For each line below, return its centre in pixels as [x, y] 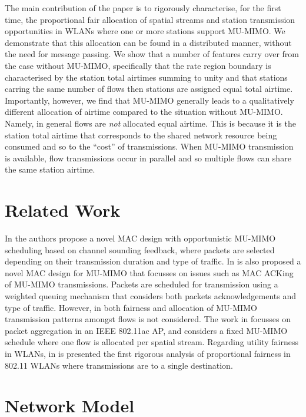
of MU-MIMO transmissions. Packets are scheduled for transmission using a [142, 284]
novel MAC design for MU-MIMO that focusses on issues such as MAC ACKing [149, 272]
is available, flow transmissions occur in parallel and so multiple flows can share [148, 158]
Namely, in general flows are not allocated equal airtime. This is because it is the [150, 123]
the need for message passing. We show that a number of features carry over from [152, 54]
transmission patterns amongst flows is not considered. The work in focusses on [148, 319]
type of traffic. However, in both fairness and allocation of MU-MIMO [131, 307]
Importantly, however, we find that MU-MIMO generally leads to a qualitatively [149, 100]
